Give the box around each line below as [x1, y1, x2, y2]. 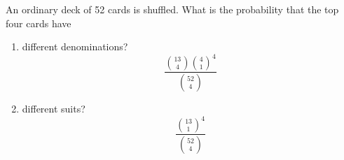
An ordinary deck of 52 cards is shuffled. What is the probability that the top [6, 2, 339, 16]
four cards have [6, 15, 71, 30]
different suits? [22, 101, 85, 116]
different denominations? [22, 39, 128, 54]
